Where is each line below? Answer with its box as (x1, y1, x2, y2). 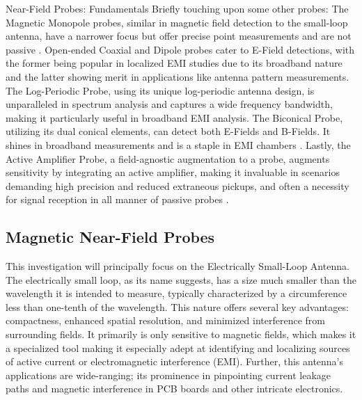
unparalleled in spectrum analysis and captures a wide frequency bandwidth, (6, 97, 333, 111)
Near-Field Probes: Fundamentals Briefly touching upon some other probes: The (6, 1, 349, 15)
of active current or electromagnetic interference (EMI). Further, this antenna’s (6, 354, 344, 369)
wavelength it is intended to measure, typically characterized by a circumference (6, 286, 347, 301)
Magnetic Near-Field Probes (6, 226, 215, 248)
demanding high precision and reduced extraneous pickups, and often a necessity (6, 178, 349, 193)
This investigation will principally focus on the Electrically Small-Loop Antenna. (6, 259, 349, 273)
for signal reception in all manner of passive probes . (6, 192, 229, 207)
